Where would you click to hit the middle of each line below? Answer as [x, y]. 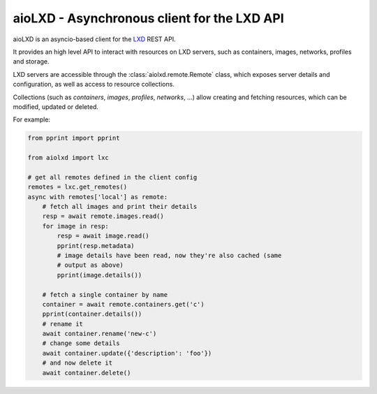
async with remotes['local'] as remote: [97, 197]
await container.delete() [87, 373]
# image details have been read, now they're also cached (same [169, 255]
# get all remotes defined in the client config [112, 177]
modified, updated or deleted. [56, 107]
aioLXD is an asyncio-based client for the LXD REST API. [94, 39]
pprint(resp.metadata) [96, 246]
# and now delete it [77, 363]
